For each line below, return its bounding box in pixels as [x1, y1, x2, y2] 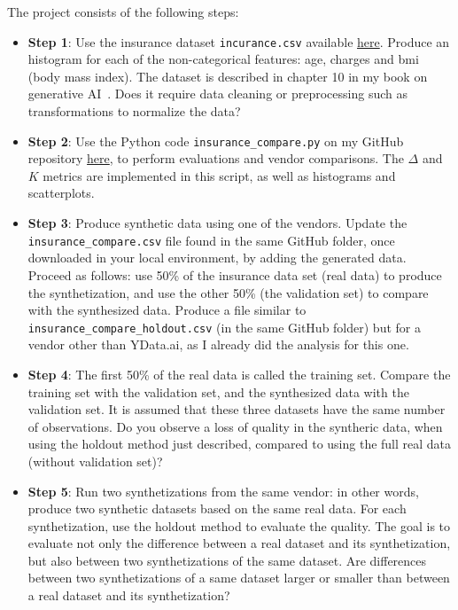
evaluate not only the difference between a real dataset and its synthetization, [27, 534, 451, 552]
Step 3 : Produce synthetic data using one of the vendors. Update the [27, 214, 408, 232]
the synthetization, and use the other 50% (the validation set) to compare [27, 283, 429, 301]
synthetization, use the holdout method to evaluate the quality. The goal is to [27, 516, 451, 535]
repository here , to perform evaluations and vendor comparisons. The [27, 149, 404, 168]
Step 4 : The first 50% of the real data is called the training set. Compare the [27, 364, 451, 383]
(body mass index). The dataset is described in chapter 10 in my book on [27, 66, 428, 85]
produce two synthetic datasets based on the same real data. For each [27, 499, 407, 518]
